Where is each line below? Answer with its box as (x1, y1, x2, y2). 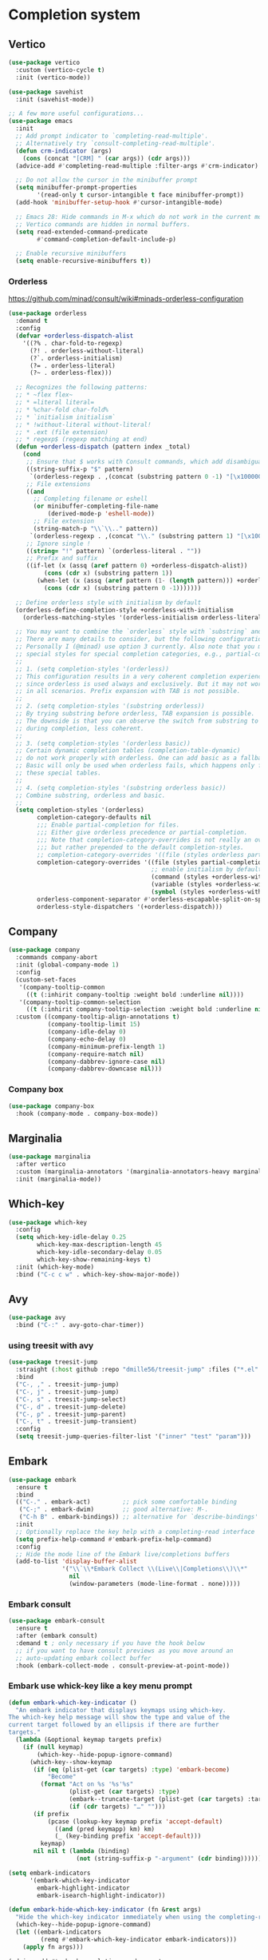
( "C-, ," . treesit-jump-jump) (15, 1380, 120, 1388)
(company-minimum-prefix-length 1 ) (47, 1042, 166, 1050)
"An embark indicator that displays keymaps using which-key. (15, 1706, 227, 1714)
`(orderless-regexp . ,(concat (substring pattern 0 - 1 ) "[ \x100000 (29, 472, 262, 480)
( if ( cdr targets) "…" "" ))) (69, 1803, 166, 1811)
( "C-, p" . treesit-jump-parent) (15, 1410, 127, 1418)
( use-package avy (8, 1313, 66, 1322)
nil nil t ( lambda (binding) (33, 1847, 130, 1855)
